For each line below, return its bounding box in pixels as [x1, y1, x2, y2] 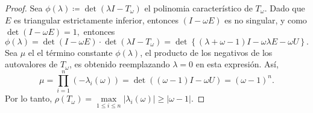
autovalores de [5, 58, 58, 70]
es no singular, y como [224, 13, 307, 26]
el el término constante [28, 46, 113, 58]
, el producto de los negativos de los [140, 46, 273, 58]
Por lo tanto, [5, 92, 52, 105]
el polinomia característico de [144, 2, 253, 14]
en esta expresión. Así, [195, 58, 279, 70]
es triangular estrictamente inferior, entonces [14, 13, 179, 26]
